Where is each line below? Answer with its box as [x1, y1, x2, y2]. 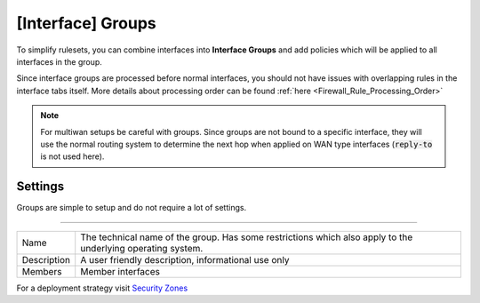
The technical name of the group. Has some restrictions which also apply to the [80, 231, 413, 243]
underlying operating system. [80, 242, 204, 254]
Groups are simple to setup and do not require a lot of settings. [16, 203, 247, 213]
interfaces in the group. [16, 56, 102, 67]
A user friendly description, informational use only [80, 253, 290, 266]
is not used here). [40, 151, 105, 162]
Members [21, 265, 62, 277]
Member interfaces [80, 265, 160, 277]
